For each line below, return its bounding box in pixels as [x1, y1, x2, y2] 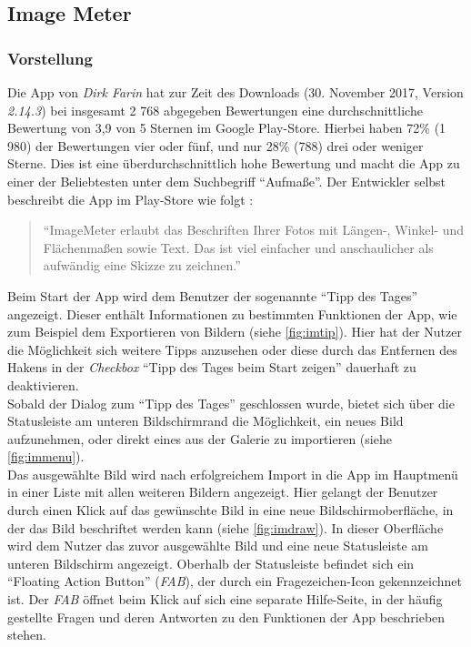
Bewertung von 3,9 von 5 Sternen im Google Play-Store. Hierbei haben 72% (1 [7, 118, 446, 137]
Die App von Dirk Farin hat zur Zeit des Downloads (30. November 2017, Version [7, 83, 464, 101]
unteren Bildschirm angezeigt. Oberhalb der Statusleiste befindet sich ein [7, 553, 415, 572]
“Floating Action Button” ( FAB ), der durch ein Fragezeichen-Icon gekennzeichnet [7, 571, 463, 591]
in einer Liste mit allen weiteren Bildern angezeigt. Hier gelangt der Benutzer [7, 482, 438, 501]
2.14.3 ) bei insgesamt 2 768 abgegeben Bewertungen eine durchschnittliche [7, 100, 423, 119]
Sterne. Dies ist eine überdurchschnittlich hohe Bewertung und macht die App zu [7, 154, 460, 173]
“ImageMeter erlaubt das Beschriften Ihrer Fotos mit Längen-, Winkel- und [43, 220, 465, 239]
